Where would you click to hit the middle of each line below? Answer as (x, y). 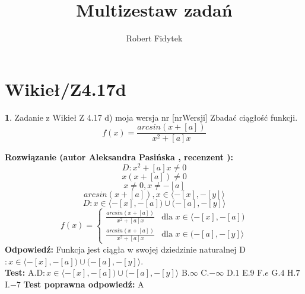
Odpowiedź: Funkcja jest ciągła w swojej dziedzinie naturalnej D (125, 249)
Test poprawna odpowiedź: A (84, 284)
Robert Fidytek (154, 38)
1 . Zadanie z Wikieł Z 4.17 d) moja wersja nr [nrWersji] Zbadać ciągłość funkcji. (151, 117)
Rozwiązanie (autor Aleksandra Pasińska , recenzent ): (119, 157)
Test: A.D (24, 272)
